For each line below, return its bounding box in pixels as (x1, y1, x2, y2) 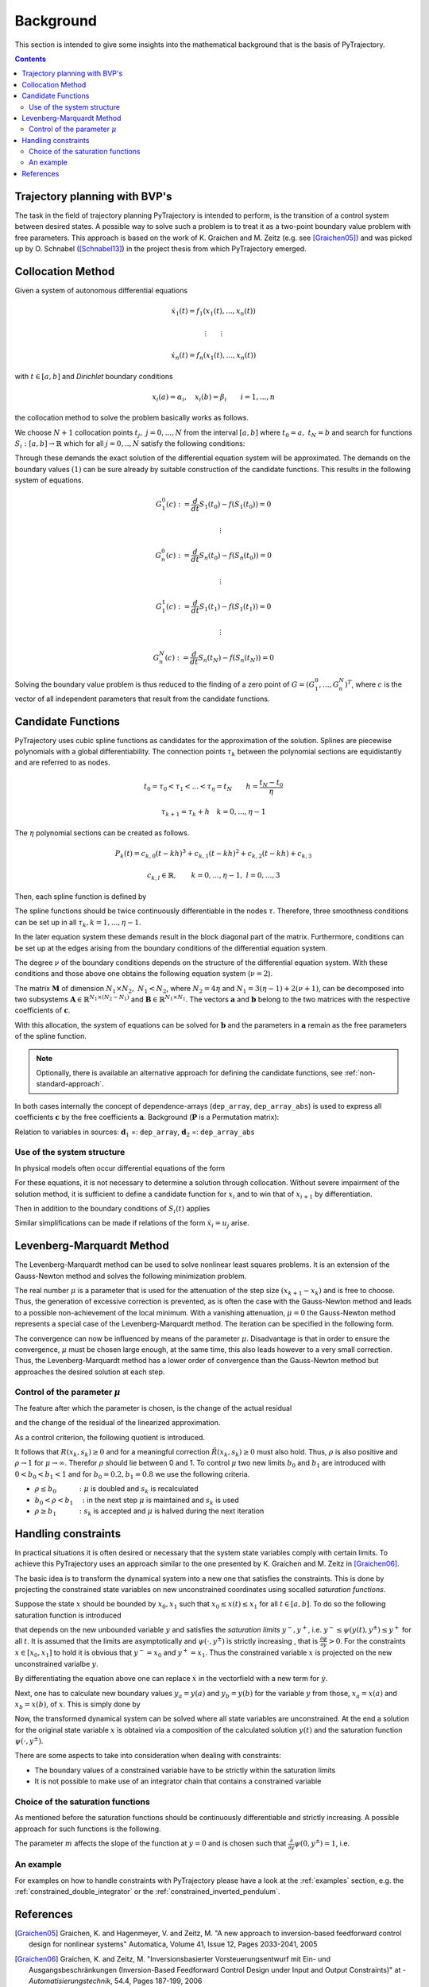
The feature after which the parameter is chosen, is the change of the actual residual (14, 1403, 292, 1412)
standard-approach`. (36, 1079, 104, 1089)
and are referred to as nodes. (14, 757, 110, 767)
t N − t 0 (259, 777, 284, 788)
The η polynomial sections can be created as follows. (14, 827, 190, 838)
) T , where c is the (344, 679, 403, 689)
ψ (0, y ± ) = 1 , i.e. (294, 1838, 350, 1848)
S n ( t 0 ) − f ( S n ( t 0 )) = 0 (199, 551, 272, 562)
